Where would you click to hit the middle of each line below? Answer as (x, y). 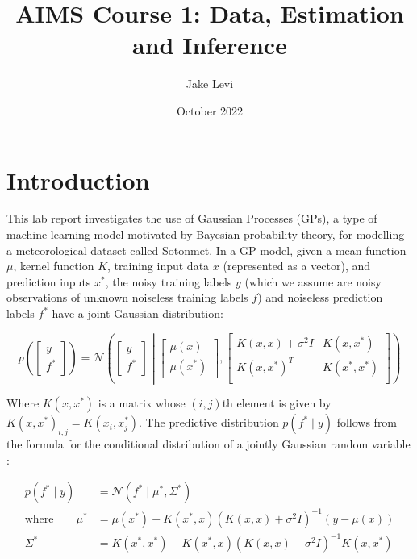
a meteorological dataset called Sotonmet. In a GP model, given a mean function (206, 250)
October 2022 (210, 110)
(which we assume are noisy (313, 281)
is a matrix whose (142, 403)
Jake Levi (210, 83)
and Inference (210, 45)
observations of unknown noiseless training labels (127, 297)
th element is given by (277, 403)
